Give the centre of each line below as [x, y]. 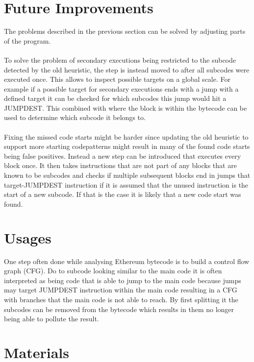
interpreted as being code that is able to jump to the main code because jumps [123, 280]
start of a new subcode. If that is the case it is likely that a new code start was [123, 194]
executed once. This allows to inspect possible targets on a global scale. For [117, 79]
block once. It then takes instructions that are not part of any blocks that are [120, 165]
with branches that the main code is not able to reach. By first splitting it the [121, 299]
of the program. [27, 40]
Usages [28, 237]
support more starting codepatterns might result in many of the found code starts [127, 146]
